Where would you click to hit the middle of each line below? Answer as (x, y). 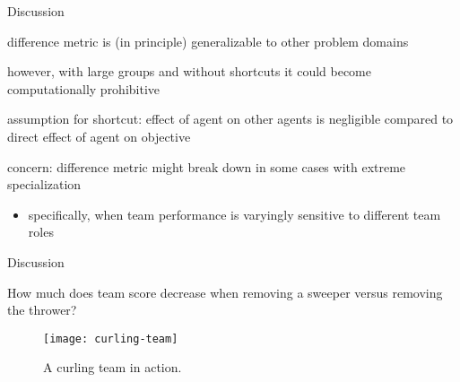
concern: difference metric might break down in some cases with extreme (207, 166)
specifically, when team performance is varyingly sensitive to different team (234, 214)
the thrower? (42, 310)
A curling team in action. (113, 367)
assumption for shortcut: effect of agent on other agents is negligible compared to (230, 119)
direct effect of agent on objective (99, 136)
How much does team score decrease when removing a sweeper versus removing (225, 292)
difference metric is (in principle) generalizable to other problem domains (208, 41)
